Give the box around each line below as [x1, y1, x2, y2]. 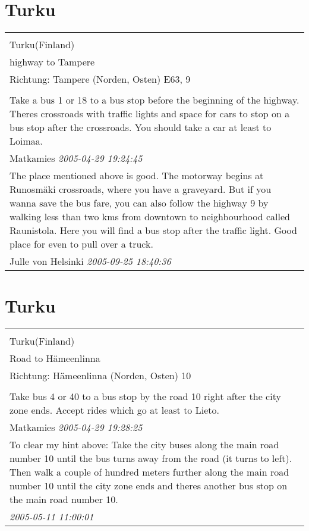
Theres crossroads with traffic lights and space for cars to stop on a [10, 107, 290, 121]
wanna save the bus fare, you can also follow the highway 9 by [10, 196, 269, 210]
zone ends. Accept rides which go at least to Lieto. [10, 403, 219, 417]
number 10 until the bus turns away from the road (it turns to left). [10, 451, 292, 466]
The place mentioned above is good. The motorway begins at [10, 168, 264, 183]
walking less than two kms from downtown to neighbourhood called [10, 210, 290, 224]
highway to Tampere [10, 55, 95, 69]
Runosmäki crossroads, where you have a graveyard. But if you [10, 182, 272, 196]
